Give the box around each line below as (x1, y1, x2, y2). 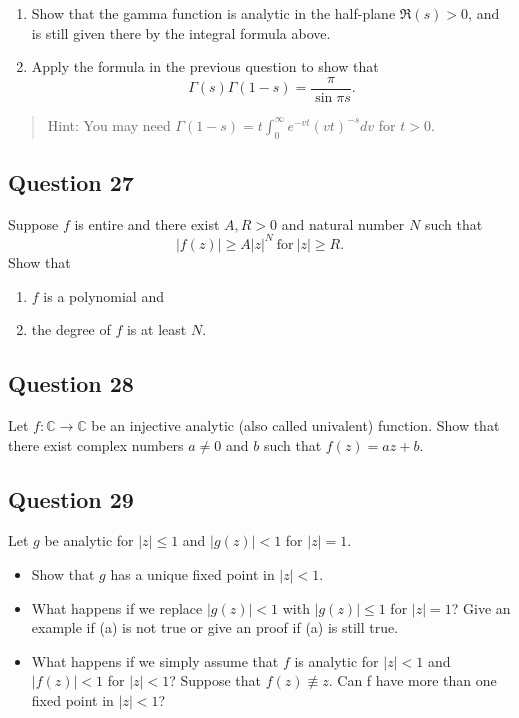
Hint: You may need (47, 114, 171, 135)
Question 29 (8, 483, 134, 514)
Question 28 (8, 368, 134, 399)
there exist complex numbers (8, 434, 184, 455)
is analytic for (294, 650, 379, 671)
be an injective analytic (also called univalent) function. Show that (91, 414, 500, 435)
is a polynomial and (43, 285, 164, 306)
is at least (126, 319, 187, 340)
